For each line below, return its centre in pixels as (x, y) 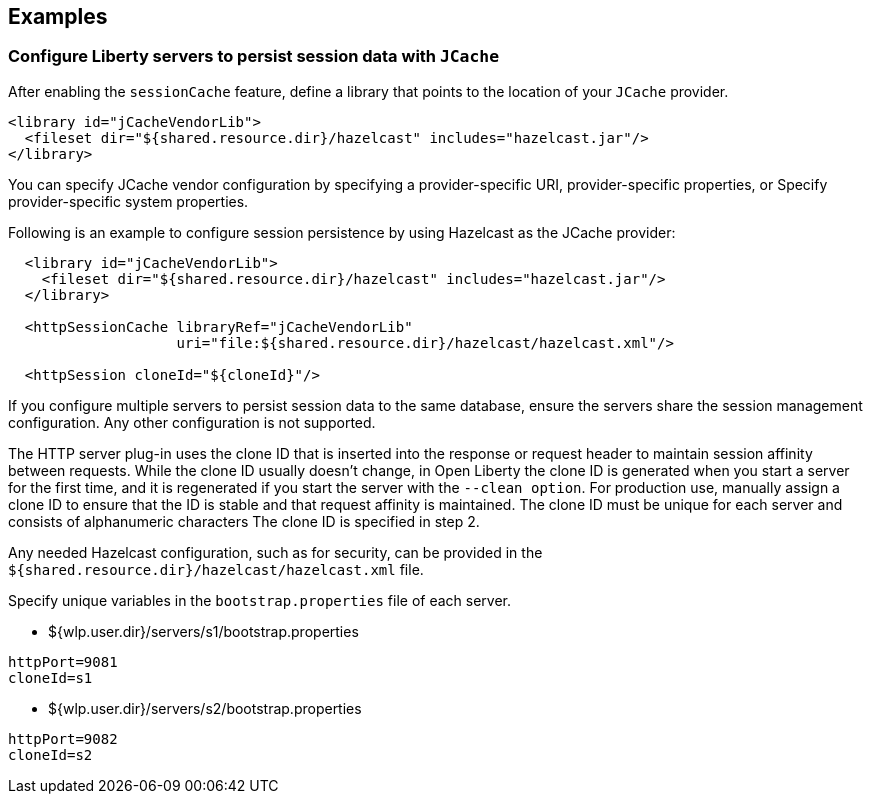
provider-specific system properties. (128, 201)
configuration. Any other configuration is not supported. (192, 422)
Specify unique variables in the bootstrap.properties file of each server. (260, 600)
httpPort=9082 (63, 738)
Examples (58, 16)
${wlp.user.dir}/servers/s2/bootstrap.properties (205, 708)
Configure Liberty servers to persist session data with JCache (254, 56)
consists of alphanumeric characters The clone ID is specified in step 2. (244, 521)
